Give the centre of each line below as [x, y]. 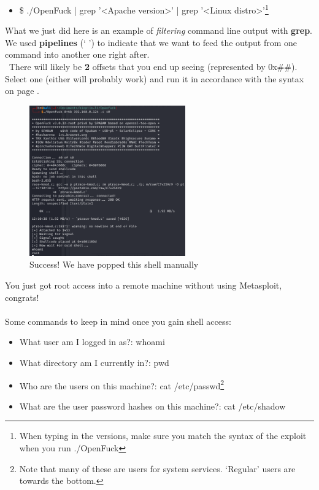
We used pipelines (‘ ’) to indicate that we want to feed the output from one [151, 42]
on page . [22, 91]
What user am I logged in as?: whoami [92, 342]
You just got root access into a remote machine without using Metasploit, [144, 285]
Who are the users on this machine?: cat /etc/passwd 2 [122, 384]
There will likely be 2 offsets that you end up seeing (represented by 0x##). [153, 67]
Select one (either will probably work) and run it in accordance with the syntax [155, 78]
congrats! [22, 297]
